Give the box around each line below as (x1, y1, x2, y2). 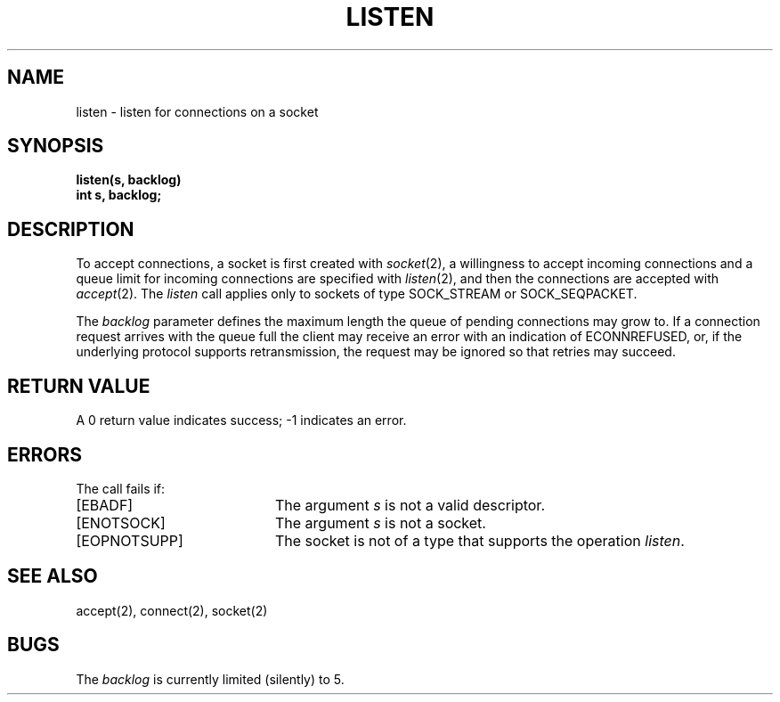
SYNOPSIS (7, 135, 104, 158)
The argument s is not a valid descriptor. (274, 495, 545, 514)
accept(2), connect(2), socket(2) (76, 602, 268, 618)
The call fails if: (76, 480, 166, 496)
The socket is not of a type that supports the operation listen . (274, 531, 685, 550)
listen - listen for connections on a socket (76, 103, 319, 119)
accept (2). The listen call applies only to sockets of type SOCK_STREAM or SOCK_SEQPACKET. (76, 286, 638, 302)
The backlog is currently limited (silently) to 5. (76, 671, 345, 687)
